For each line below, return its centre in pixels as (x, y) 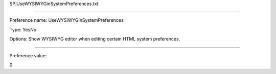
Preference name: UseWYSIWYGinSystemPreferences (66, 20)
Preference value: (28, 55)
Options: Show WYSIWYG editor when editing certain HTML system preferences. (95, 39)
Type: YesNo (23, 29)
